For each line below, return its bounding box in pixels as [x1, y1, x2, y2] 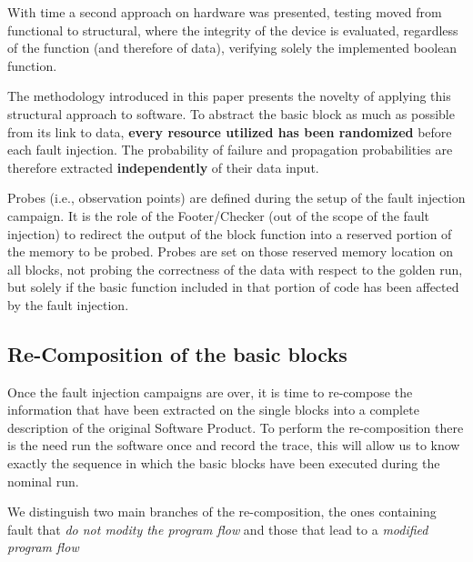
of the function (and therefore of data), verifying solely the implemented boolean [7, 38, 458, 57]
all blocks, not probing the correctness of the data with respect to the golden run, [7, 259, 463, 278]
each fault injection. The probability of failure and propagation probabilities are [7, 140, 453, 159]
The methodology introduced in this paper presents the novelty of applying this [7, 86, 451, 105]
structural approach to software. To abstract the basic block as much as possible [7, 104, 455, 123]
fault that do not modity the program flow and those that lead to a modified [7, 519, 428, 538]
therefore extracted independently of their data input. [7, 157, 319, 176]
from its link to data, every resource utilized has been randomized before [7, 122, 452, 141]
